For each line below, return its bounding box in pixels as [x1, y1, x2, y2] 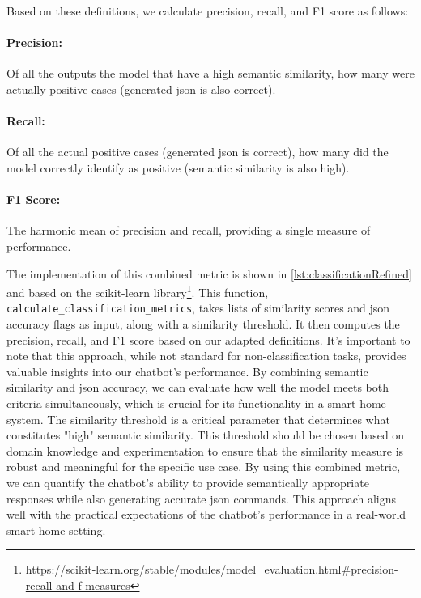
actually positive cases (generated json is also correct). [6, 80, 276, 97]
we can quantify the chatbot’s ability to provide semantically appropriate [6, 473, 369, 490]
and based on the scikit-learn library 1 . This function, [6, 282, 269, 300]
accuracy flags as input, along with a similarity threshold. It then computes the [6, 316, 400, 333]
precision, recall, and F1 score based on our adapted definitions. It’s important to [6, 331, 410, 348]
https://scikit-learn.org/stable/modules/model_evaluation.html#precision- [25, 561, 398, 578]
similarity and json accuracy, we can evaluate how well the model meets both [6, 379, 389, 396]
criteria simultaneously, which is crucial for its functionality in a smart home [6, 395, 386, 412]
